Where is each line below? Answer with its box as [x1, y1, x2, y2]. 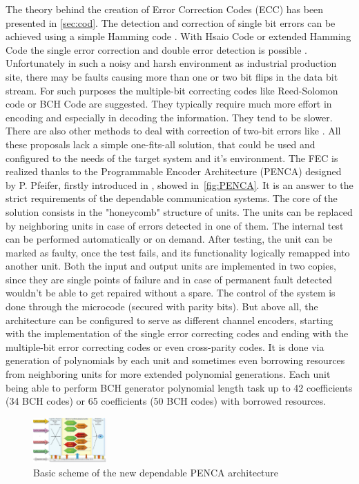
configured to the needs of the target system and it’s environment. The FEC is [6, 150, 338, 165]
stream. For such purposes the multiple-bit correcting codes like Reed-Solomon [6, 83, 338, 97]
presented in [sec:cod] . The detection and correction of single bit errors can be [6, 15, 336, 30]
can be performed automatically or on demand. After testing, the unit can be [6, 232, 333, 246]
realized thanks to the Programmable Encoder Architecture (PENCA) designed [6, 164, 342, 179]
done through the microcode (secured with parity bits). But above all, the [6, 299, 318, 314]
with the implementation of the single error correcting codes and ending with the [6, 326, 349, 341]
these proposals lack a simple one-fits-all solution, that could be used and [6, 137, 316, 151]
